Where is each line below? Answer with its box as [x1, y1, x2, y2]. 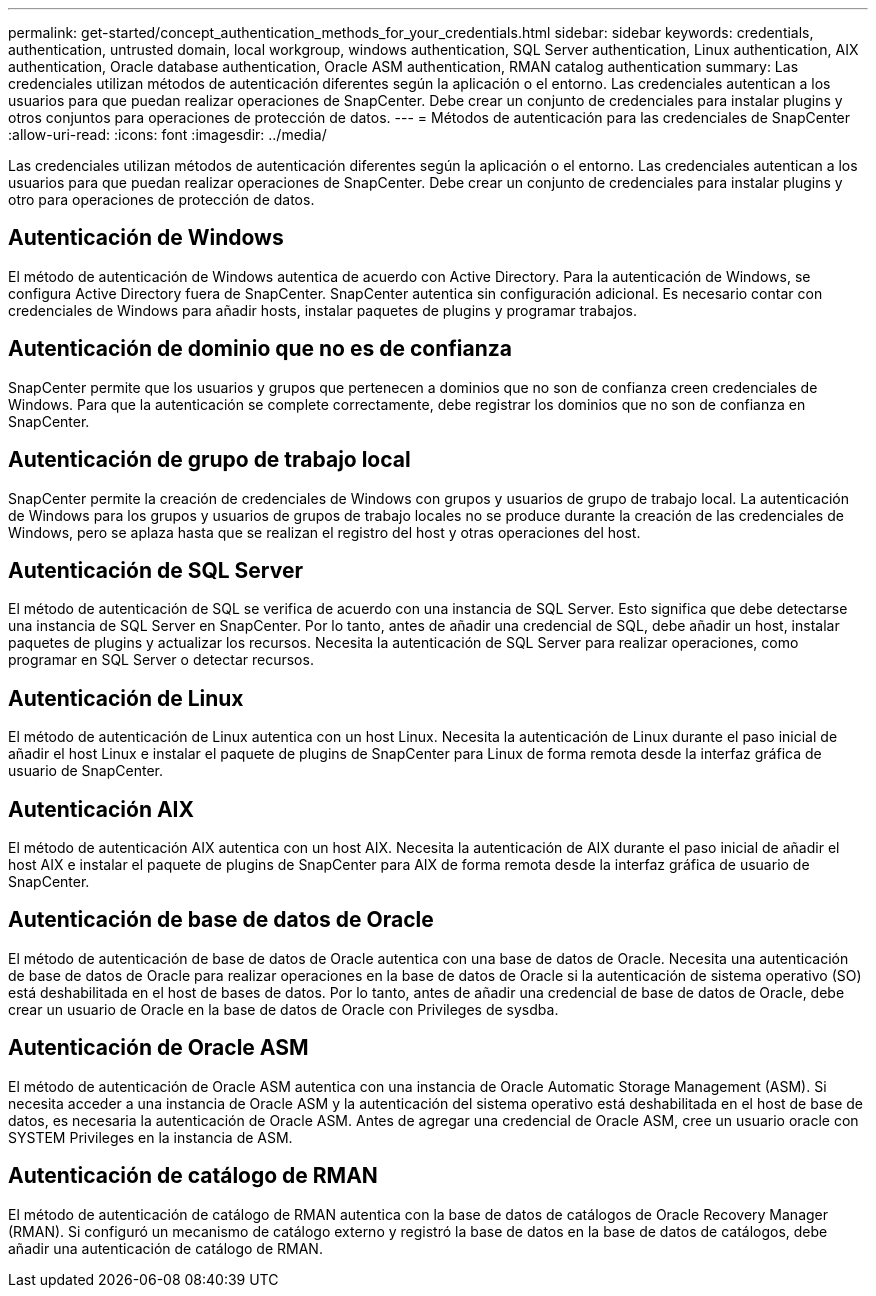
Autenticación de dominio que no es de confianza [8, 336, 512, 362]
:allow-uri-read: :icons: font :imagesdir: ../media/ [8, 126, 327, 143]
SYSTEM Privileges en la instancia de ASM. [8, 1128, 293, 1146]
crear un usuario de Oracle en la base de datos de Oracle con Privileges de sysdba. [8, 1000, 559, 1018]
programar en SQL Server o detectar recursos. [8, 651, 314, 669]
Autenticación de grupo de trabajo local [8, 447, 411, 473]
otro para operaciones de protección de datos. [8, 191, 315, 208]
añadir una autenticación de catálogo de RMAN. [8, 1239, 323, 1257]
